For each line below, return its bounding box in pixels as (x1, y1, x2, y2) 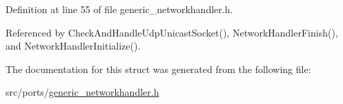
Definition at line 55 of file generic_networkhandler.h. (6, 2, 233, 16)
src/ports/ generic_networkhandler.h (6, 85, 159, 99)
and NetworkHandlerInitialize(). (6, 39, 141, 53)
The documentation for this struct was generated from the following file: (6, 61, 311, 76)
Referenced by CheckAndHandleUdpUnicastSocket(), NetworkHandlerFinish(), (6, 25, 338, 39)
